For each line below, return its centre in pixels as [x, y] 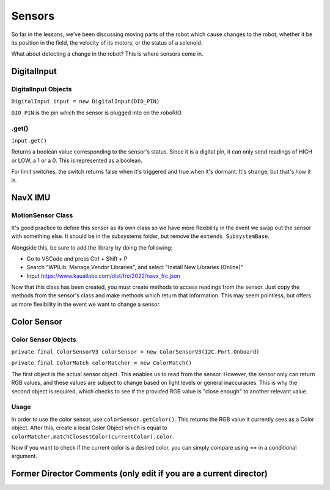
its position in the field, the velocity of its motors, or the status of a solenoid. [107, 42]
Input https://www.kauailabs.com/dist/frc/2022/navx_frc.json [103, 276]
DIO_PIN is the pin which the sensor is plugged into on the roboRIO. [97, 113]
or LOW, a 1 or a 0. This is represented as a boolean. [77, 160]
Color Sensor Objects [44, 340]
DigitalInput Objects [42, 89]
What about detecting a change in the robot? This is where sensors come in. [108, 54]
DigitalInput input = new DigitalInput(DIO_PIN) [86, 102]
